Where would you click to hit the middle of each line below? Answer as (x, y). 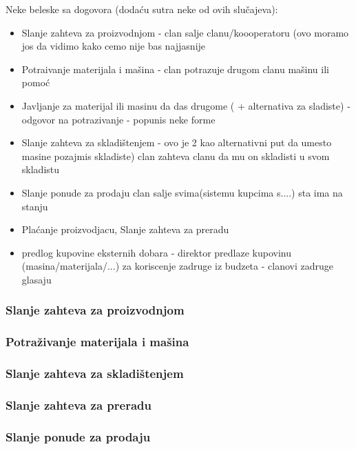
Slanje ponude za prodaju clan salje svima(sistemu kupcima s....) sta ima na (182, 192)
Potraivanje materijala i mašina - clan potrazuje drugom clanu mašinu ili (175, 69)
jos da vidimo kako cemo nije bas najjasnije (114, 46)
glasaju (36, 279)
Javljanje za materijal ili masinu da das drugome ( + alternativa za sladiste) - (186, 105)
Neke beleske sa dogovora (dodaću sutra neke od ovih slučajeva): (142, 9)
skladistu (41, 169)
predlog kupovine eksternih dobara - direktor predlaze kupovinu (157, 252)
